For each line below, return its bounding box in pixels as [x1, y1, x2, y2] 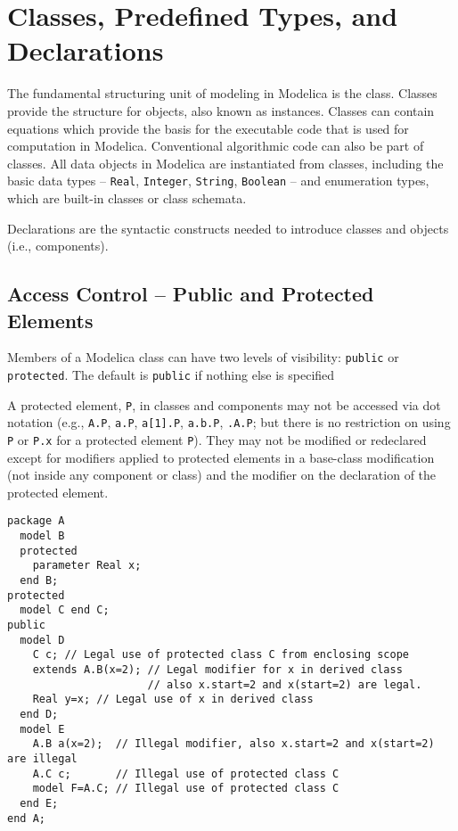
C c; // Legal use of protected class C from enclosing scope [32, 648, 410, 662]
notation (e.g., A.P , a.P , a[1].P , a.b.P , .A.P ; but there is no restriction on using [7, 413, 451, 432]
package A [7, 514, 65, 528]
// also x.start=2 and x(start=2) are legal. [147, 678, 422, 691]
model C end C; [20, 604, 110, 617]
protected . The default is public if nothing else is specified [7, 365, 335, 383]
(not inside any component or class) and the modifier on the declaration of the [7, 465, 437, 484]
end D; [20, 707, 59, 720]
